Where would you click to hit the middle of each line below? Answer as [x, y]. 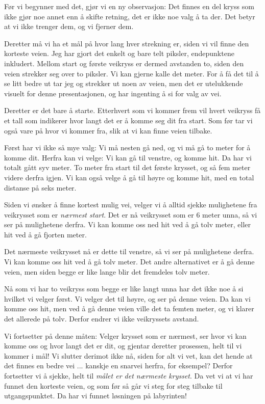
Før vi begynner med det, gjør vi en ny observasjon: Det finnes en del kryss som [129, 6]
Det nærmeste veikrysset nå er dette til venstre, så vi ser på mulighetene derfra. [129, 251]
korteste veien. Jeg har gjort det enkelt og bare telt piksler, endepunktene [119, 53]
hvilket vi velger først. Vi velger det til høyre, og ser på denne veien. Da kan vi [127, 298]
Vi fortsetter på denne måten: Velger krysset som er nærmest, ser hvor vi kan [125, 335]
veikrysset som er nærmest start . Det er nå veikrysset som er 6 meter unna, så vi [131, 214]
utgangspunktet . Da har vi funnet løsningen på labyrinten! [95, 396]
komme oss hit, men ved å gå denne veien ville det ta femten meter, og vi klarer [129, 308]
